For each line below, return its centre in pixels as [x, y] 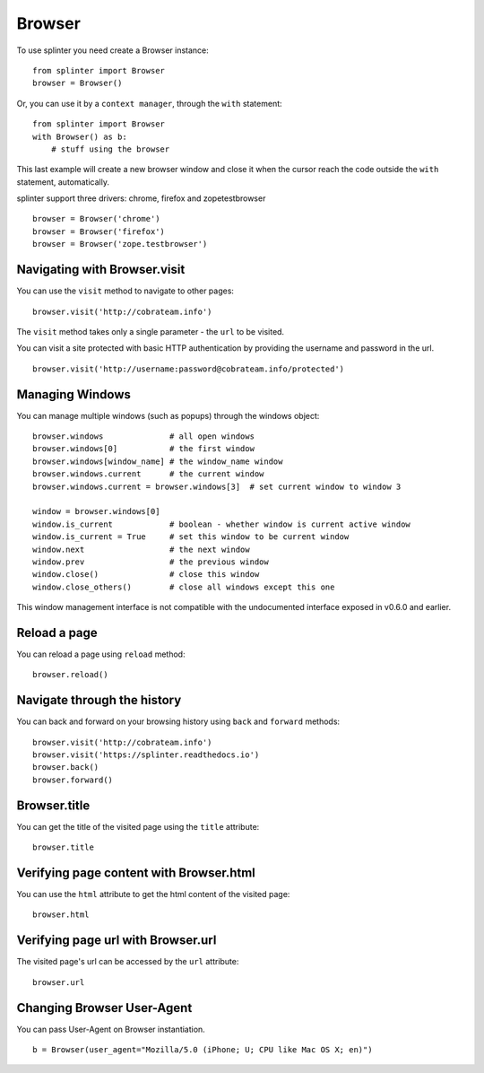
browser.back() [66, 768]
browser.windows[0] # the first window [144, 449]
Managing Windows [74, 394]
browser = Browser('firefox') [99, 231]
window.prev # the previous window [151, 562]
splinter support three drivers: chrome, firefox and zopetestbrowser [141, 198]
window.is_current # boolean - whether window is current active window [222, 524]
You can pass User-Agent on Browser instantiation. [111, 1029]
